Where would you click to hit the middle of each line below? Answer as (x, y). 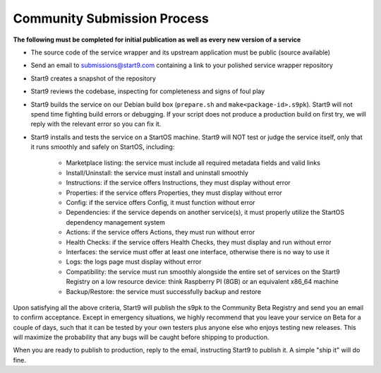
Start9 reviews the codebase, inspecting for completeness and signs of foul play (148, 91)
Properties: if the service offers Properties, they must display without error (174, 193)
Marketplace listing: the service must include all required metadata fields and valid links (193, 163)
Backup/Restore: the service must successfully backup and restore (163, 291)
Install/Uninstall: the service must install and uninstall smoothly (157, 172)
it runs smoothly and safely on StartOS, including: (103, 147)
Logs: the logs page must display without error (134, 262)
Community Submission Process (111, 18)
